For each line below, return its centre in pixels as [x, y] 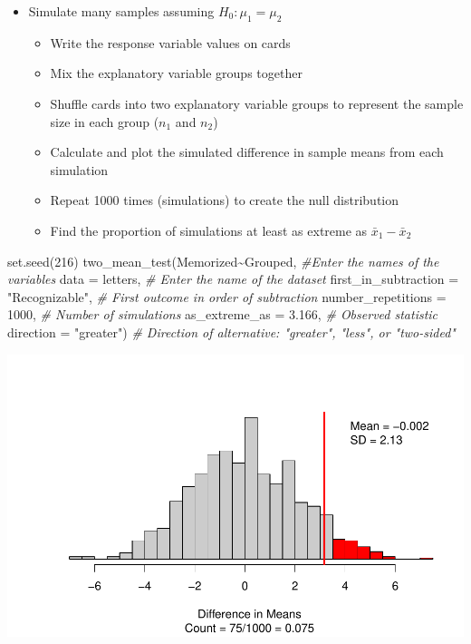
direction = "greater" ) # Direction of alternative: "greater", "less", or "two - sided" [231, 332]
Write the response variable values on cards [170, 42]
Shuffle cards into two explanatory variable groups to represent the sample [257, 103]
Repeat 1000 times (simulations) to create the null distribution [225, 200]
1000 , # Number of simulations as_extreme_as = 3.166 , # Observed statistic [223, 314]
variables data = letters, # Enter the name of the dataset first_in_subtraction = [233, 279]
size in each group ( [105, 121]
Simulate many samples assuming [121, 11]
